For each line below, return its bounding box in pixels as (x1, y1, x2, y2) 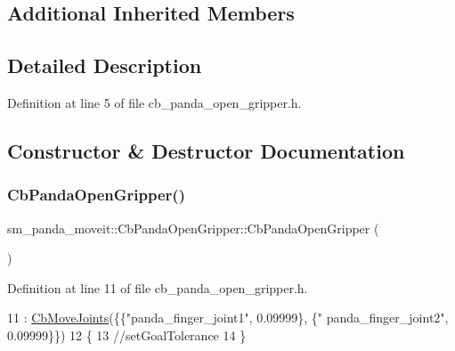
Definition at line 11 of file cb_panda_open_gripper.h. (7, 278, 308, 297)
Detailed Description (7, 52, 202, 79)
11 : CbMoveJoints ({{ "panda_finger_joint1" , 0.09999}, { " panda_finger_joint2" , (7, 308, 449, 327)
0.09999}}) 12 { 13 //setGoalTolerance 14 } (7, 325, 247, 344)
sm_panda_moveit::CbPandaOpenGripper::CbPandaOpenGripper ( (7, 218, 379, 237)
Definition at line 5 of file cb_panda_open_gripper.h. (7, 93, 302, 111)
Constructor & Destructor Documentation (7, 136, 405, 164)
